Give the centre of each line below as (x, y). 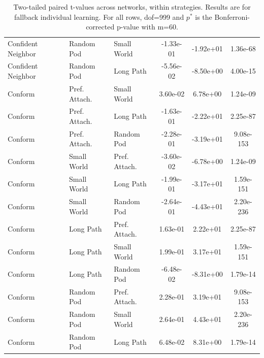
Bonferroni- (232, 17)
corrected (100, 27)
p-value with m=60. (147, 27)
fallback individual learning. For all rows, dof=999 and (99, 17)
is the (204, 17)
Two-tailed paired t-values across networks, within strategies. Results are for (132, 7)
